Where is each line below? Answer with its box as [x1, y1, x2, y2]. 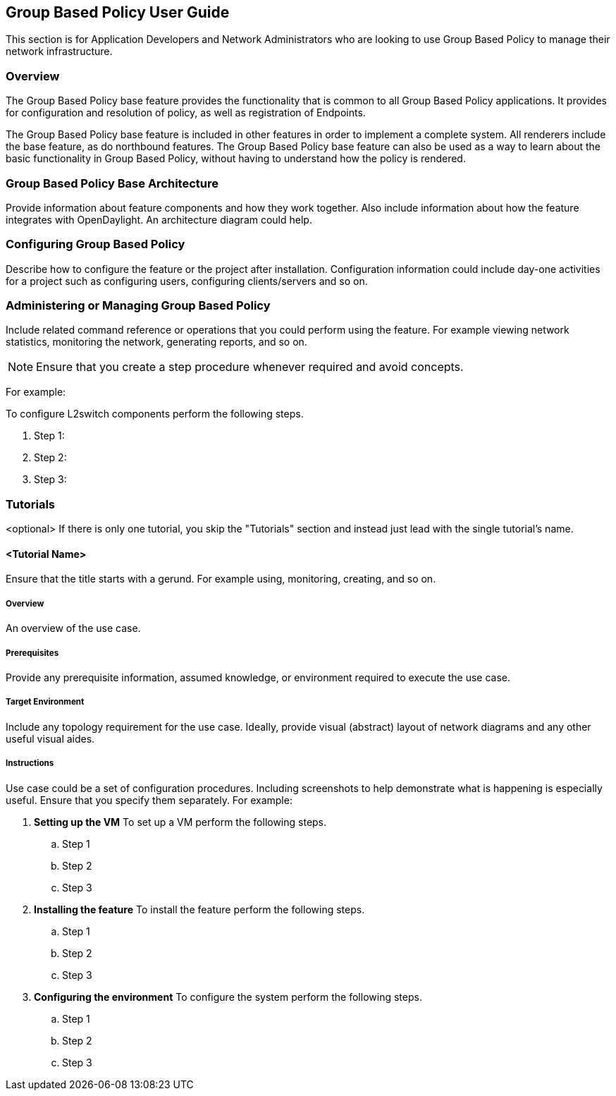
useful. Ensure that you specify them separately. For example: [6, 793, 292, 806]
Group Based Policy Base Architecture [6, 176, 218, 190]
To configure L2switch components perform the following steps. [6, 408, 304, 420]
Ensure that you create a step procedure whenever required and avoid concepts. [36, 360, 464, 375]
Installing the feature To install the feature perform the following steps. [34, 903, 365, 915]
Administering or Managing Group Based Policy [6, 298, 271, 313]
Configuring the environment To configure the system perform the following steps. [34, 990, 422, 1003]
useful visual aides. [6, 732, 95, 745]
